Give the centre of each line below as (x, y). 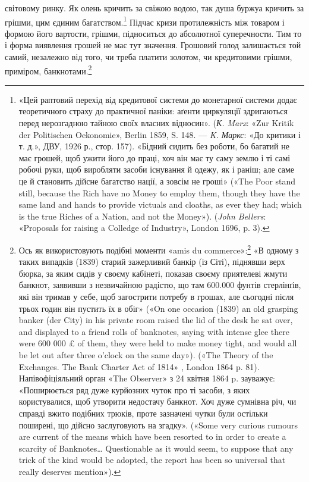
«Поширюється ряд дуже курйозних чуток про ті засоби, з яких (134, 389)
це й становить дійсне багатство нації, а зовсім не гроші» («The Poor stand (157, 181)
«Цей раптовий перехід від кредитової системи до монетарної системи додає (158, 99)
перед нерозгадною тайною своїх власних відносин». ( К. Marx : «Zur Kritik (156, 123)
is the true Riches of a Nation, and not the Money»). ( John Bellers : (142, 216)
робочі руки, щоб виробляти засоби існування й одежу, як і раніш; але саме (157, 169)
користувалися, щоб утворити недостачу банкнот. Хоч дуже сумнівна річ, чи (157, 401)
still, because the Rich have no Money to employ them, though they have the (159, 193)
